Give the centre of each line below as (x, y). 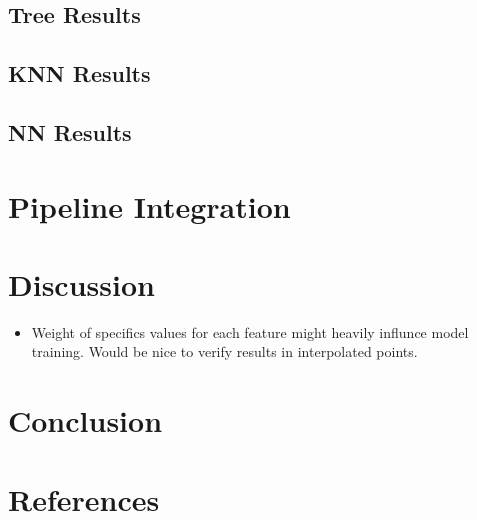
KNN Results (79, 73)
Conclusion (85, 420)
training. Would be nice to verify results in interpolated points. (224, 351)
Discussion (81, 283)
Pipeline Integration (149, 205)
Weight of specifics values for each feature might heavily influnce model (250, 331)
